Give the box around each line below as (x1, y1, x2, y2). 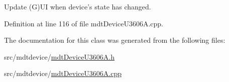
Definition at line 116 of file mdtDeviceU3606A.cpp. (4, 18, 163, 28)
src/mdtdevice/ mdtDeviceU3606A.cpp (4, 68, 122, 79)
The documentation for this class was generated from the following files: (4, 35, 225, 45)
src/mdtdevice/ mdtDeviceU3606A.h (4, 51, 115, 62)
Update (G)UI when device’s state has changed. (4, 1, 151, 11)
